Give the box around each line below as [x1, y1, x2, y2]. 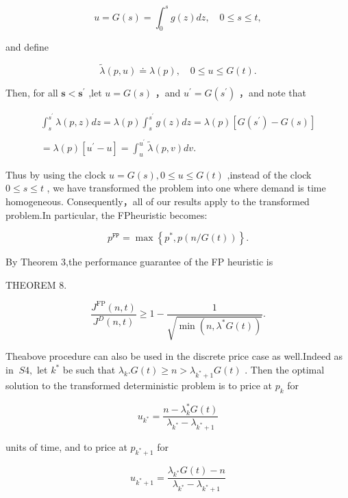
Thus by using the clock [5, 167, 106, 181]
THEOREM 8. [5, 277, 67, 291]
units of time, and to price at [5, 439, 127, 454]
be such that [62, 363, 116, 376]
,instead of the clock [227, 167, 312, 181]
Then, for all [5, 86, 58, 100]
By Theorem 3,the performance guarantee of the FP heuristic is [5, 254, 273, 269]
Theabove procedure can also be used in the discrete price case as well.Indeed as [5, 349, 343, 363]
